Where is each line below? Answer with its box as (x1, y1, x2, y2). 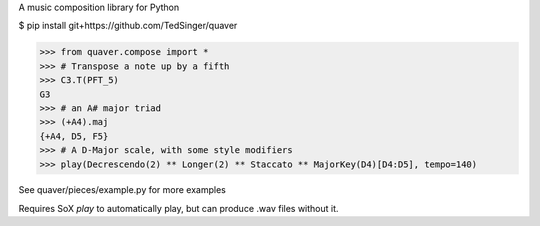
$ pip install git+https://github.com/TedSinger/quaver (18, 20, 238, 32)
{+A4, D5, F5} (39, 130, 109, 142)
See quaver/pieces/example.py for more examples (18, 184, 227, 196)
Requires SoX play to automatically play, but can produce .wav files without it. (18, 202, 339, 214)
